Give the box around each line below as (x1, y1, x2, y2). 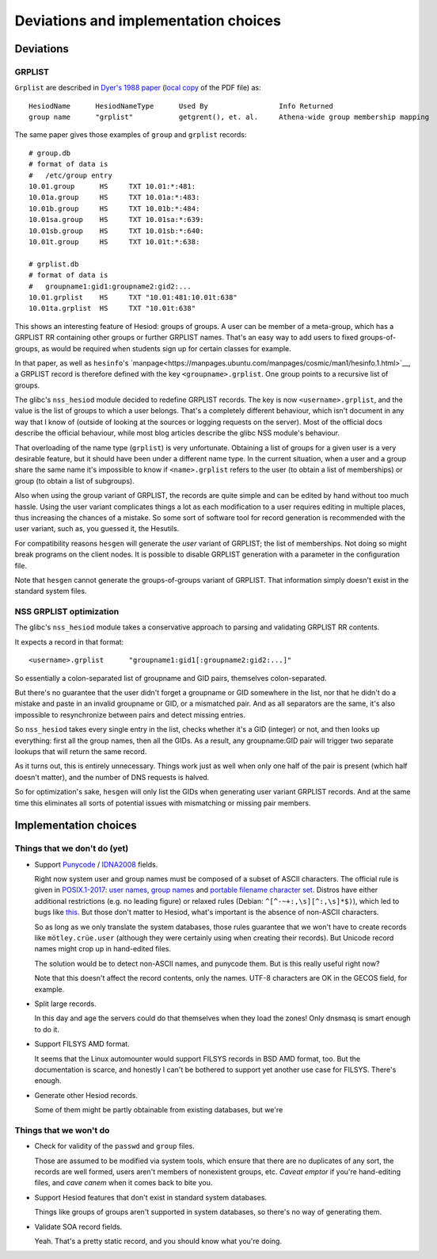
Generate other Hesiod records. (34, 1090, 139, 1100)
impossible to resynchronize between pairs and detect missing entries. (14, 710, 245, 719)
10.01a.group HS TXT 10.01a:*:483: (28, 193, 200, 202)
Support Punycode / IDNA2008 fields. (34, 859, 158, 869)
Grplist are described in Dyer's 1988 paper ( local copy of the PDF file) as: (14, 83, 261, 93)
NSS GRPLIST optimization (14, 607, 120, 618)
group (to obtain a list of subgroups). (14, 476, 135, 485)
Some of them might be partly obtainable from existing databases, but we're (34, 1105, 283, 1115)
